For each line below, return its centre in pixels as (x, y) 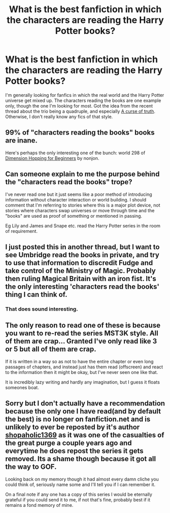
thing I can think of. (36, 295)
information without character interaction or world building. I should (76, 199)
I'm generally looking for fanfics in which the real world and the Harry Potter (85, 95)
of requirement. (22, 231)
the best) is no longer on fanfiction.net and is (78, 419)
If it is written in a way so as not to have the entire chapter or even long (79, 361)
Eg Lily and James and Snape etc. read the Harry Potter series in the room (83, 226)
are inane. (22, 141)
